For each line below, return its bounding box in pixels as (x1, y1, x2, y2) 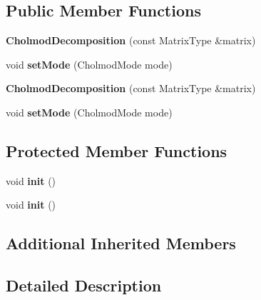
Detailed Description (6, 274, 162, 296)
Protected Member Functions (6, 139, 227, 161)
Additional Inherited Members (6, 232, 236, 254)
